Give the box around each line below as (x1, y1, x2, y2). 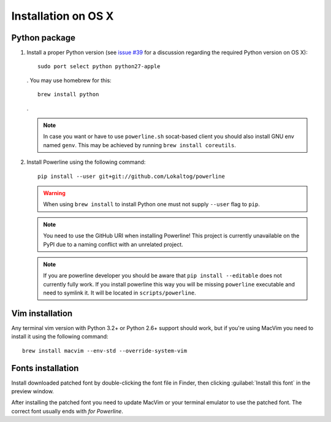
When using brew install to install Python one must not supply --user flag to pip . (43, 201, 261, 208)
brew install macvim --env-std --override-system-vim (22, 347, 187, 354)
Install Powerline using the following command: (26, 158, 146, 166)
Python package (11, 33, 76, 43)
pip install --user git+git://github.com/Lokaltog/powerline (37, 172, 225, 180)
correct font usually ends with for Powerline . (11, 407, 124, 415)
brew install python (37, 91, 99, 98)
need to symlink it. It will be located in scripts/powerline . (43, 289, 196, 297)
